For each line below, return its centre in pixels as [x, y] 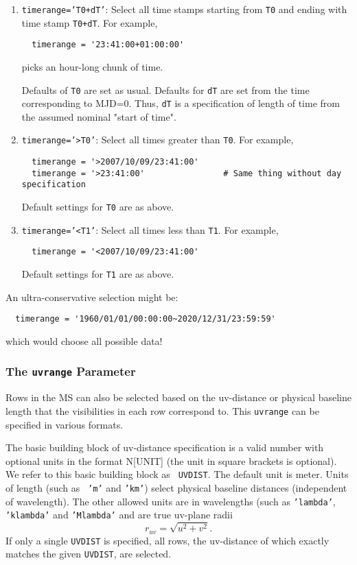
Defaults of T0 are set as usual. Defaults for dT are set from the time [165, 89]
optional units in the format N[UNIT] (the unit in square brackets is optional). [171, 460]
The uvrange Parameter [71, 371]
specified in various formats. [65, 424]
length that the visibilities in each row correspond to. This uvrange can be [162, 410]
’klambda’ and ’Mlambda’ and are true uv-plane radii [119, 515]
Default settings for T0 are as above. [98, 207]
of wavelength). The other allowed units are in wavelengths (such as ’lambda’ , [171, 501]
